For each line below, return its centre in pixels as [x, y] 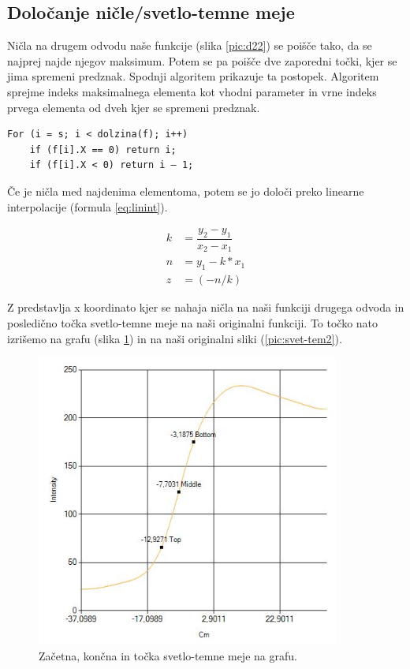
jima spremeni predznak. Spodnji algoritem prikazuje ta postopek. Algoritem [193, 76]
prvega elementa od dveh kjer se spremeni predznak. [134, 107]
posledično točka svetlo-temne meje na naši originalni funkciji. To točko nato [193, 322]
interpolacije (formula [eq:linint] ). [88, 206]
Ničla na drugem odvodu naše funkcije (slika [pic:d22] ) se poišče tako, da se [190, 45]
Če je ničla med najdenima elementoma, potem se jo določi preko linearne [186, 191]
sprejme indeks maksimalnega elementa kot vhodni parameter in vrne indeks [192, 91]
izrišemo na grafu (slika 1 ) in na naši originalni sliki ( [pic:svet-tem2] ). [175, 338]
